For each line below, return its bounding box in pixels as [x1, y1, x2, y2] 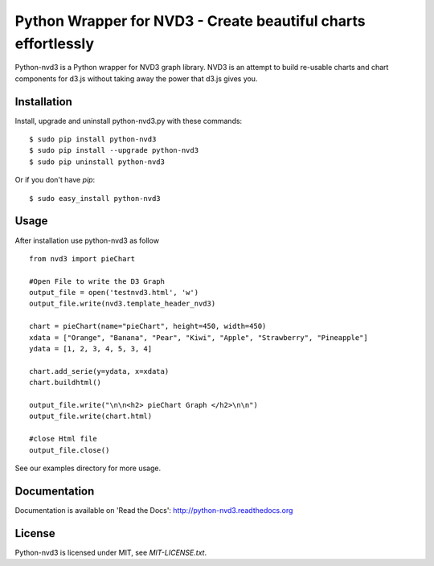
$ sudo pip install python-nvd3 [29, 135, 157, 144]
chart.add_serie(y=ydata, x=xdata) [29, 367, 170, 375]
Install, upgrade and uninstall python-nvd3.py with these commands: [14, 116, 243, 125]
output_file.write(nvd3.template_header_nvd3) [29, 299, 216, 309]
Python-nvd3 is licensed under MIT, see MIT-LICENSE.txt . [14, 548, 207, 557]
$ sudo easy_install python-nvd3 [29, 194, 161, 203]
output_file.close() [29, 445, 110, 454]
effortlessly [14, 35, 95, 52]
